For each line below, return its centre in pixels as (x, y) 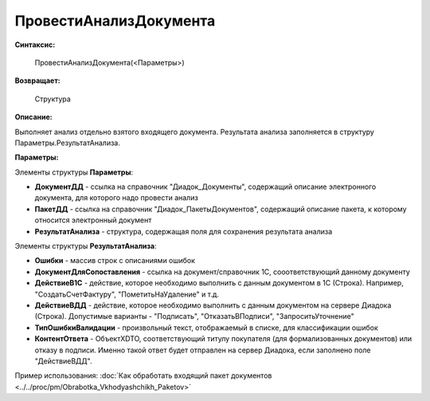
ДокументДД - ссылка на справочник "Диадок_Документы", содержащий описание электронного (205, 187)
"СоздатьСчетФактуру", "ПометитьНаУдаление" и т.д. (127, 294)
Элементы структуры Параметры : (74, 172)
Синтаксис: (35, 45)
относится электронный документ (93, 220)
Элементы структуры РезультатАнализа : (86, 246)
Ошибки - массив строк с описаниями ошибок (115, 261)
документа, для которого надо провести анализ (116, 198)
